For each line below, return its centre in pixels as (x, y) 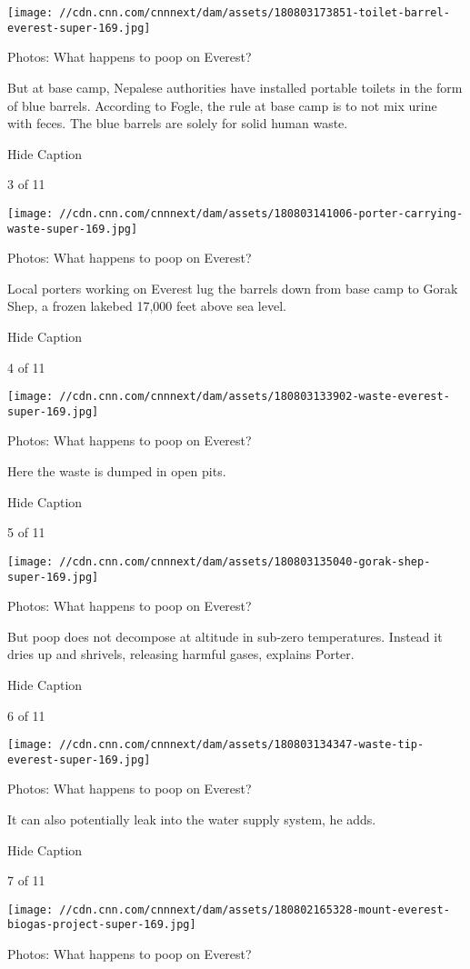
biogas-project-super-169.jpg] (102, 925)
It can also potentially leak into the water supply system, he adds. (192, 819)
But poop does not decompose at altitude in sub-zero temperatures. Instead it (225, 636)
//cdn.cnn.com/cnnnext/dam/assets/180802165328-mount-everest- (255, 909)
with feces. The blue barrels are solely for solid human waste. (178, 123)
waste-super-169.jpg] (73, 229)
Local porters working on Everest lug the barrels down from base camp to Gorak (233, 288)
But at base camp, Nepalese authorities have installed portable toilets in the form (235, 87)
